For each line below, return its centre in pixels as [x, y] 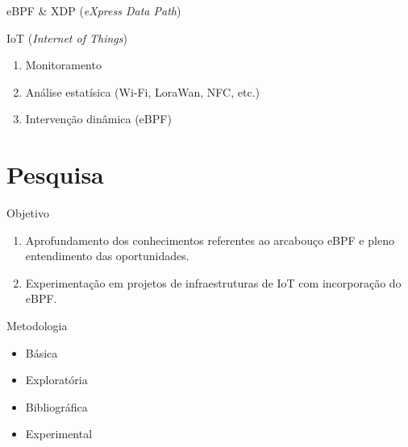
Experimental [59, 434]
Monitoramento [63, 65]
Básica [42, 352]
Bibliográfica [56, 406]
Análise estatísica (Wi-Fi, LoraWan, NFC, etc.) [142, 91]
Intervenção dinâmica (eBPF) [98, 119]
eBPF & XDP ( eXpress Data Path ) [94, 10]
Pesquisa [55, 174]
